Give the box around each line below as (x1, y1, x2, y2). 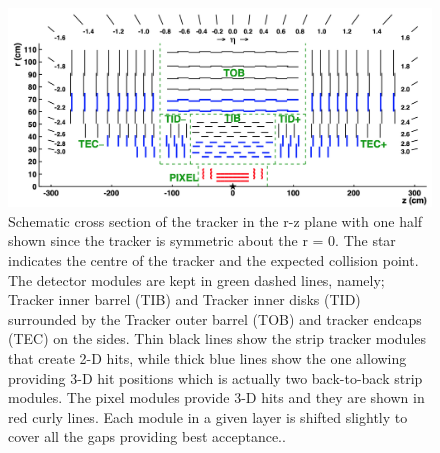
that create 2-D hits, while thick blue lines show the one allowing (8, 347, 407, 368)
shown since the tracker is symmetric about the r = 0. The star (8, 230, 396, 251)
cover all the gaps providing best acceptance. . (8, 426, 286, 447)
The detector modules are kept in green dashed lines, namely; (8, 269, 385, 290)
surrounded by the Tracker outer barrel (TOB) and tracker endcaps (8, 308, 422, 329)
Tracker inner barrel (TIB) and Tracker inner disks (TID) (8, 289, 361, 310)
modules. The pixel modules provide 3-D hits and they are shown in (8, 387, 425, 408)
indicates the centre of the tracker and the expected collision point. (8, 249, 419, 270)
